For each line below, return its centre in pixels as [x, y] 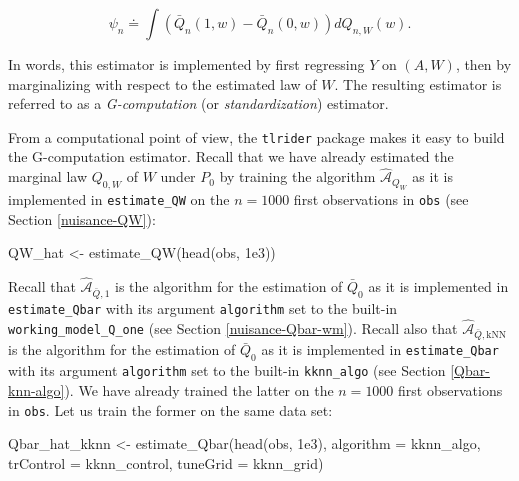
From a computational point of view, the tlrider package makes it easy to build [256, 136]
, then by [483, 64]
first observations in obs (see [381, 199]
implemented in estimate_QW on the [119, 199]
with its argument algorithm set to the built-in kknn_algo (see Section [227, 370]
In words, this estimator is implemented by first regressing [186, 64]
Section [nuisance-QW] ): [82, 218]
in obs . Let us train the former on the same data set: [170, 409]
